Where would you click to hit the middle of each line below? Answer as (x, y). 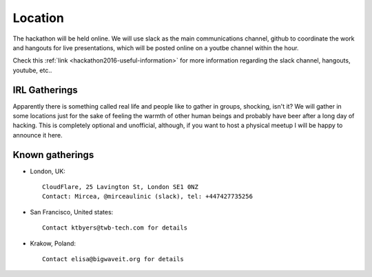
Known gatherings (53, 155)
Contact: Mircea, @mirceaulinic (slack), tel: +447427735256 (147, 197)
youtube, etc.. (32, 70)
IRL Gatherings (45, 90)
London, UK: (48, 171)
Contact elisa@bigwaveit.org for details (113, 259)
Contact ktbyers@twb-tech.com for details (115, 228)
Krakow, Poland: (53, 243)
